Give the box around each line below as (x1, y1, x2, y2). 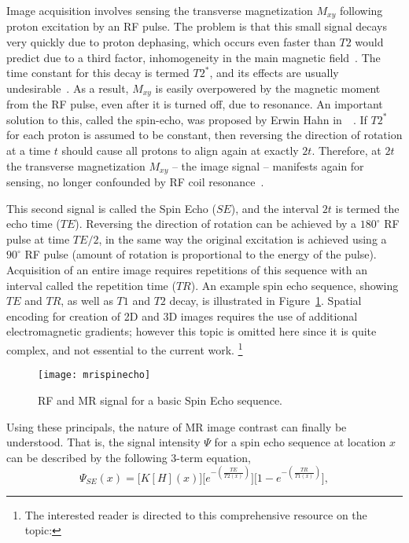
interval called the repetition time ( (6, 277, 176, 293)
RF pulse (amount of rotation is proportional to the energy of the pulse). (24, 246, 377, 262)
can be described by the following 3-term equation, (6, 449, 251, 465)
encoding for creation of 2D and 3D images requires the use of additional (6, 307, 358, 324)
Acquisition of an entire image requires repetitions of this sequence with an (6, 262, 368, 278)
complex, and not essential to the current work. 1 (6, 339, 243, 358)
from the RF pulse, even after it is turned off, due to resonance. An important (6, 96, 383, 112)
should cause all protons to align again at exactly (61, 142, 299, 159)
